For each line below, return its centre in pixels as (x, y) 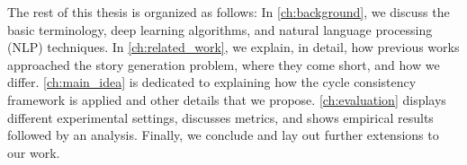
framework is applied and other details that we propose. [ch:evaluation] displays (227, 99)
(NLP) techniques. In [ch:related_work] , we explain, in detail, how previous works (233, 47)
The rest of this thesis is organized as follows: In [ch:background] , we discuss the (229, 12)
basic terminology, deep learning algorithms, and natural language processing (220, 29)
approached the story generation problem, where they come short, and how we (224, 64)
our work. (34, 152)
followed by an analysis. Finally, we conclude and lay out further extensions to (223, 135)
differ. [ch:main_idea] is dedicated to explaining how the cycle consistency (212, 82)
